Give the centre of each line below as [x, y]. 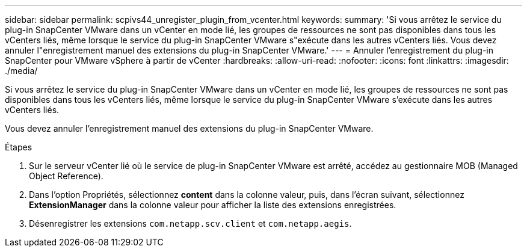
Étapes [19, 147]
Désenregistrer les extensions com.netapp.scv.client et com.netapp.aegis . [190, 223]
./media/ [21, 71]
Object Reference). [66, 176]
